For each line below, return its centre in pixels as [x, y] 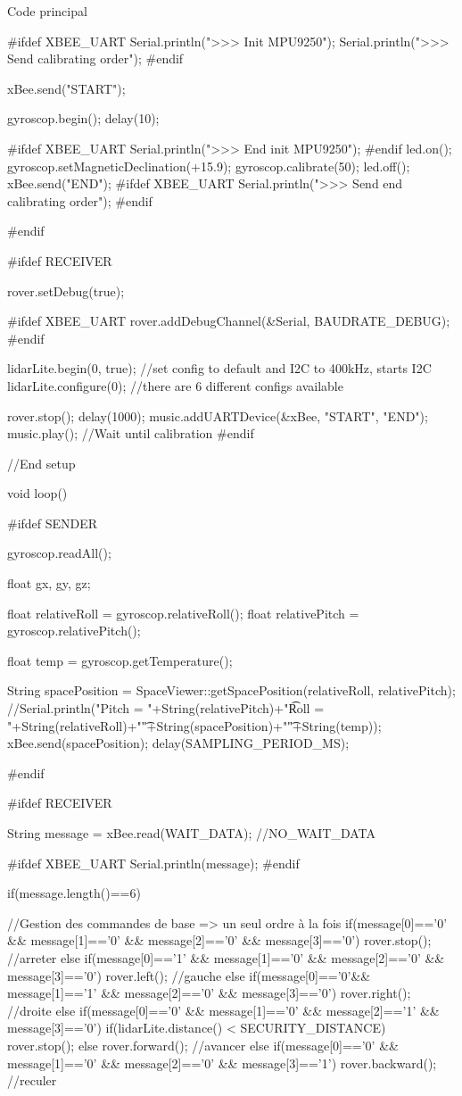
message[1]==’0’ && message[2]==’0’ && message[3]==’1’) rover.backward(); [222, 1063]
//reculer [32, 1080]
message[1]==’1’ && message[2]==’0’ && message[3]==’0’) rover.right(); [209, 993]
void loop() [37, 493]
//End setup [41, 463]
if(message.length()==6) [74, 893]
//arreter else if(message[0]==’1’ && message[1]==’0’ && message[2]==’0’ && [226, 957]
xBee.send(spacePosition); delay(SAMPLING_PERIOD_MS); [178, 743]
